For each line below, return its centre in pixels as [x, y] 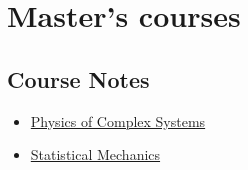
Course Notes [78, 78]
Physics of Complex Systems [118, 120]
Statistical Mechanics [95, 154]
